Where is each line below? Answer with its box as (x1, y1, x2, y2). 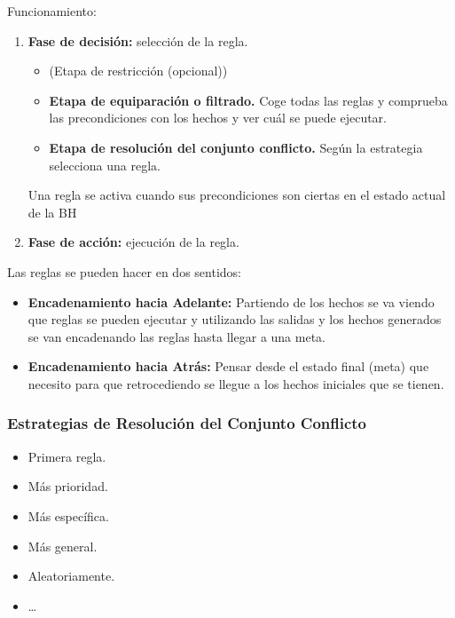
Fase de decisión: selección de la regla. (27, 31, 248, 50)
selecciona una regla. (49, 155, 161, 174)
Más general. (27, 536, 98, 555)
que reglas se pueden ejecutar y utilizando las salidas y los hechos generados (27, 310, 442, 329)
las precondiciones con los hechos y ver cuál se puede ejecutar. (49, 108, 387, 127)
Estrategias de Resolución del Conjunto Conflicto (7, 412, 367, 434)
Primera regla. (27, 447, 106, 465)
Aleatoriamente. (27, 566, 115, 585)
